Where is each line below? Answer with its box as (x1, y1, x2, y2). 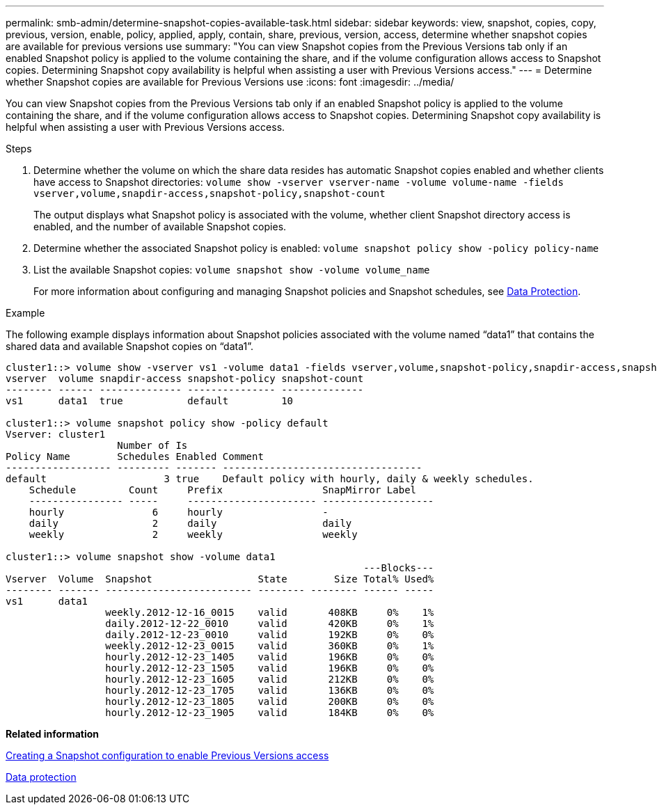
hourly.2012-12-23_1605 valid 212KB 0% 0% (105, 674, 434, 685)
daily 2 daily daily (29, 518, 352, 529)
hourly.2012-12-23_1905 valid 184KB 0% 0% (105, 707, 434, 718)
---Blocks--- (363, 562, 434, 573)
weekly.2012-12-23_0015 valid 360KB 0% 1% (105, 640, 434, 651)
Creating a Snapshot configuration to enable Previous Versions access (6, 749, 329, 761)
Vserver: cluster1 (6, 429, 106, 440)
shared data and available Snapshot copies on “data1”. (6, 340, 254, 352)
